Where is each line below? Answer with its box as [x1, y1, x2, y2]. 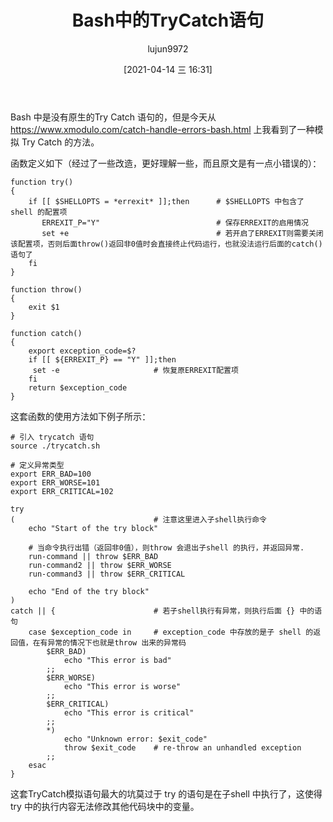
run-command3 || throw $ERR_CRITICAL [28, 569, 186, 579]
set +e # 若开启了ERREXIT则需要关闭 [41, 228, 324, 238]
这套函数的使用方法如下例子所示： [10, 410, 151, 422]
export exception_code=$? [28, 346, 137, 356]
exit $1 [28, 302, 60, 312]
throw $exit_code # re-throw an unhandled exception [63, 742, 302, 753]
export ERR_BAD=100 [10, 469, 92, 479]
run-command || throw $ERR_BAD [28, 551, 159, 561]
